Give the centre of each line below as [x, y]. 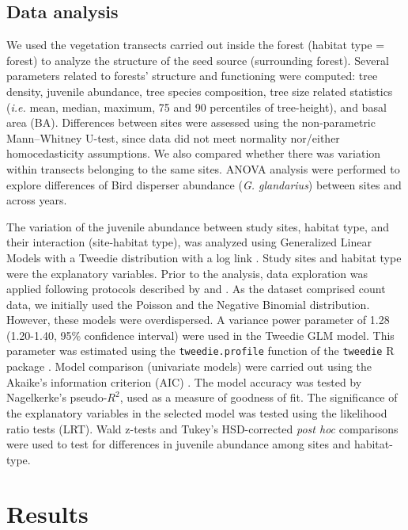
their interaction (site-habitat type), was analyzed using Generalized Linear [189, 242]
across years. [37, 200]
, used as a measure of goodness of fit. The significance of [259, 397]
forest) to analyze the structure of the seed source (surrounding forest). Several [198, 60]
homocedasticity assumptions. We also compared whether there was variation [194, 153]
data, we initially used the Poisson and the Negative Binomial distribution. [188, 304]
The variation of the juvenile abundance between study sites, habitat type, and [198, 226]
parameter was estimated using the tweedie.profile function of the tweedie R [200, 351]
